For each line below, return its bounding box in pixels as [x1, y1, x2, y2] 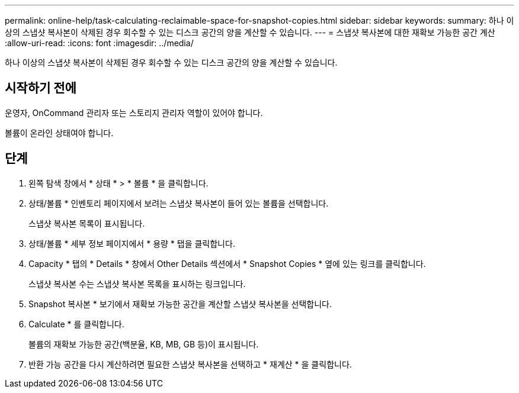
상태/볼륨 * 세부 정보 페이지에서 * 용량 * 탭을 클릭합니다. [28, 238, 235, 249]
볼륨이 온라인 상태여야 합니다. [5, 127, 114, 138]
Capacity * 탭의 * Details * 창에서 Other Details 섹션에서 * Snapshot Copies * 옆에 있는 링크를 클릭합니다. [28, 258, 426, 269]
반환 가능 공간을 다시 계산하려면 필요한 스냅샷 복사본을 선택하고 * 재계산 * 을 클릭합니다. [28, 359, 352, 369]
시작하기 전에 [5, 80, 76, 96]
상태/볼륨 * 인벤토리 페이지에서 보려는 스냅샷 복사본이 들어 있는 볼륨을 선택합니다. [28, 198, 329, 208]
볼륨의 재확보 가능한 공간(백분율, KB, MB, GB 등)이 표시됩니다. [28, 339, 259, 349]
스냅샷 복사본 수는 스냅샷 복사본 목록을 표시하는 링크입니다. [28, 278, 246, 289]
